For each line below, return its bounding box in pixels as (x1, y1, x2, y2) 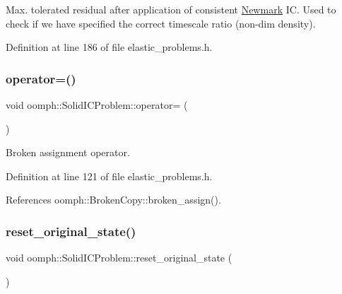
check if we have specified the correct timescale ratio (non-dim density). (6, 16, 316, 30)
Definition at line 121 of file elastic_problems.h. (6, 168, 213, 183)
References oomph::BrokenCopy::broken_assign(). (6, 192, 221, 207)
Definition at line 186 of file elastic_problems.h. (6, 40, 213, 54)
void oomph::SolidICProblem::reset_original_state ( (6, 250, 232, 265)
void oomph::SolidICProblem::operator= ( (6, 98, 188, 112)
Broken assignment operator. (6, 145, 130, 160)
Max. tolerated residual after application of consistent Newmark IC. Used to (6, 2, 336, 16)
